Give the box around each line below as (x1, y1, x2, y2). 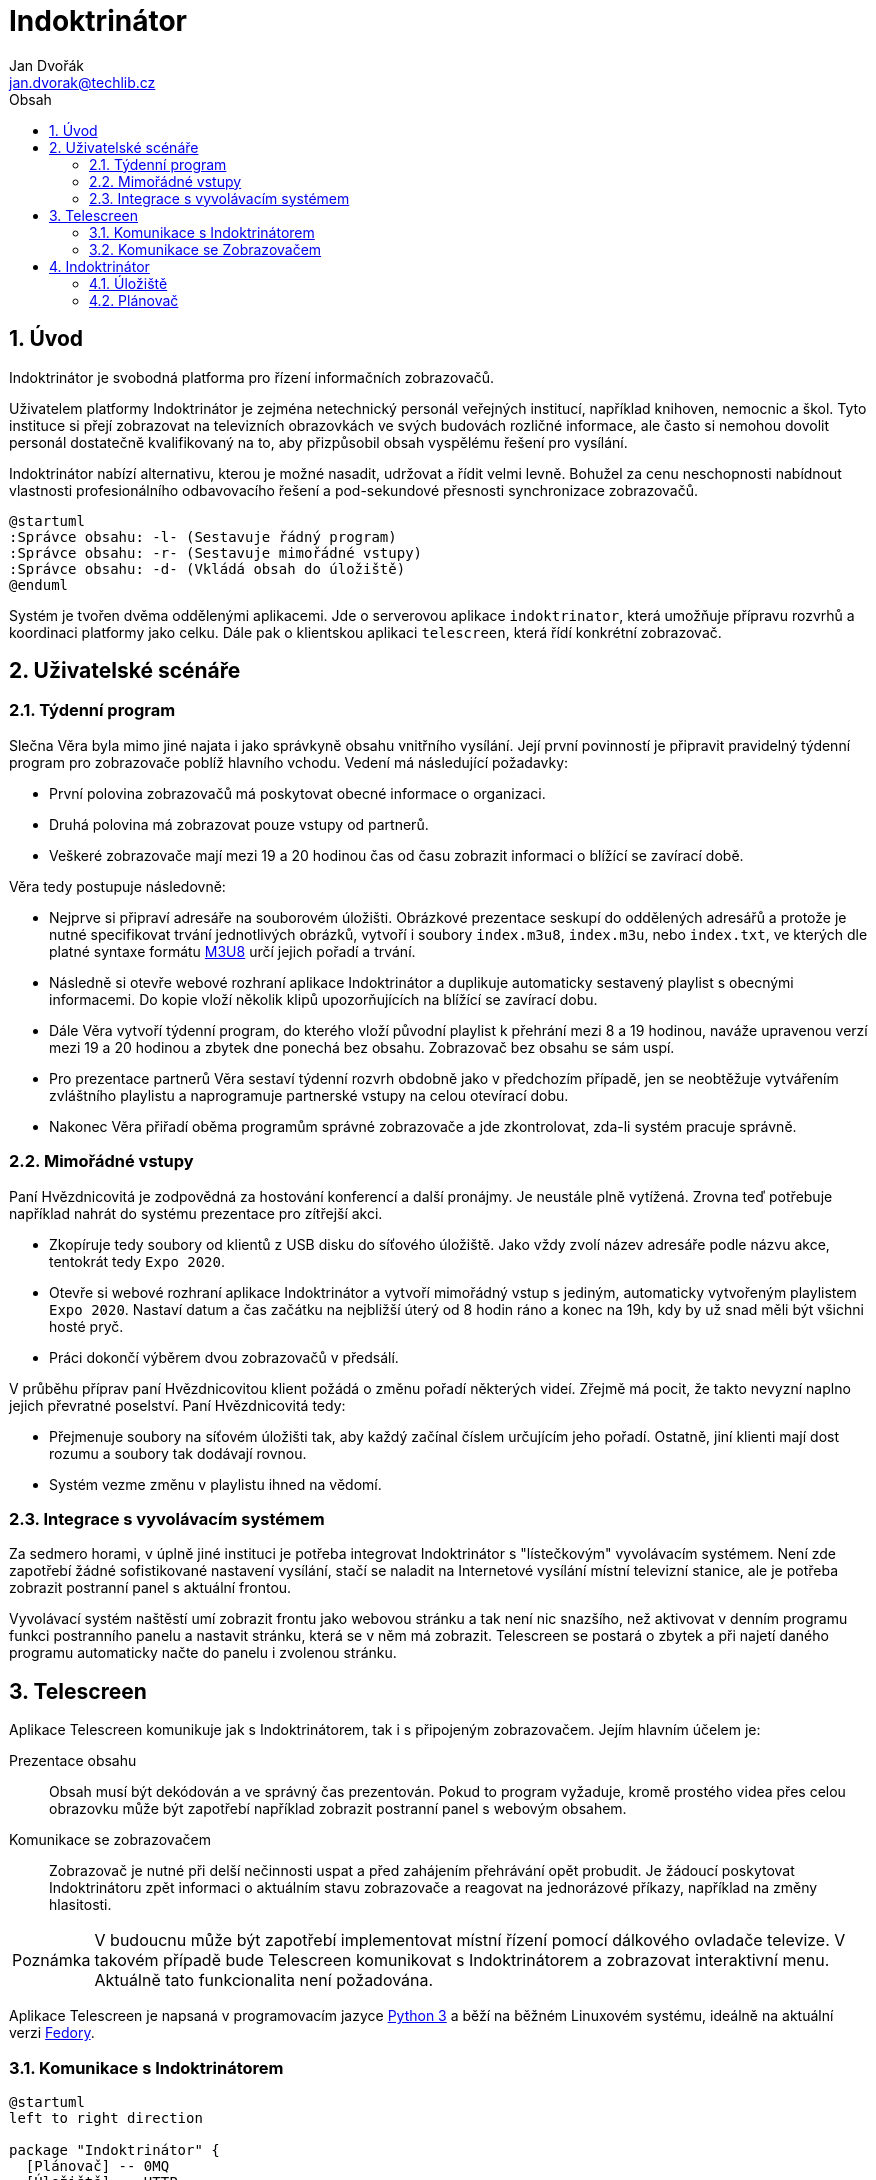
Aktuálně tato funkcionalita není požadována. (94, 1970, 434, 1991)
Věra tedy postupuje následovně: (9, 877, 226, 895)
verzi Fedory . (9, 2024, 95, 2042)
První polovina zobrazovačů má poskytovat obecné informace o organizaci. (49, 784, 546, 802)
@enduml (9, 576, 69, 593)
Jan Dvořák (9, 56, 84, 74)
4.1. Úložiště (89, 274, 168, 292)
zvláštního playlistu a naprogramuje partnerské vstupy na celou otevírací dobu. (49, 1086, 569, 1104)
